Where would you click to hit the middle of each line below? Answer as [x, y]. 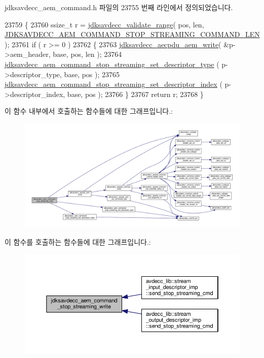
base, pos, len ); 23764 [87, 54]
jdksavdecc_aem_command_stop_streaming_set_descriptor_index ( [114, 84]
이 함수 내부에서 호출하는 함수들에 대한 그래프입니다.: [89, 111]
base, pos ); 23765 [92, 74]
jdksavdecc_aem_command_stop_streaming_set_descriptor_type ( [112, 64]
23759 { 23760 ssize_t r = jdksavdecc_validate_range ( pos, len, [104, 24]
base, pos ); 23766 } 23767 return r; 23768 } [135, 94]
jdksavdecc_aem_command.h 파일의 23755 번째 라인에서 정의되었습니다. [119, 7]
